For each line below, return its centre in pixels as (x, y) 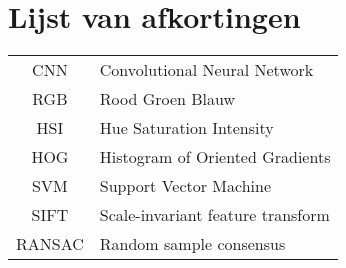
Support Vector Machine (185, 186)
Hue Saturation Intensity (186, 128)
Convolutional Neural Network (206, 70)
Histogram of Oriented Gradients (215, 157)
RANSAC (50, 244)
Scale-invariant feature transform (214, 215)
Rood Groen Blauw (167, 99)
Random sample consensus (192, 244)
